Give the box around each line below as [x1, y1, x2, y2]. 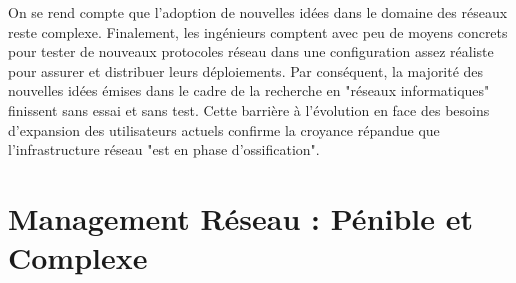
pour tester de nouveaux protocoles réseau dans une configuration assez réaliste [8, 41, 494, 62]
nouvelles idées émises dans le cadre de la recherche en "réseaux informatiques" [8, 80, 490, 101]
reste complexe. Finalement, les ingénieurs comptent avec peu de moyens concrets [8, 21, 508, 42]
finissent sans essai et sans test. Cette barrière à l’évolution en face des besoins [8, 99, 490, 120]
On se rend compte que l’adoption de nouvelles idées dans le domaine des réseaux [8, 2, 508, 22]
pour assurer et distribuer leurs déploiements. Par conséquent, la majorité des [8, 60, 484, 81]
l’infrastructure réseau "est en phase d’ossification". [8, 139, 320, 160]
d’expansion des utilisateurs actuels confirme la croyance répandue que [8, 119, 440, 140]
